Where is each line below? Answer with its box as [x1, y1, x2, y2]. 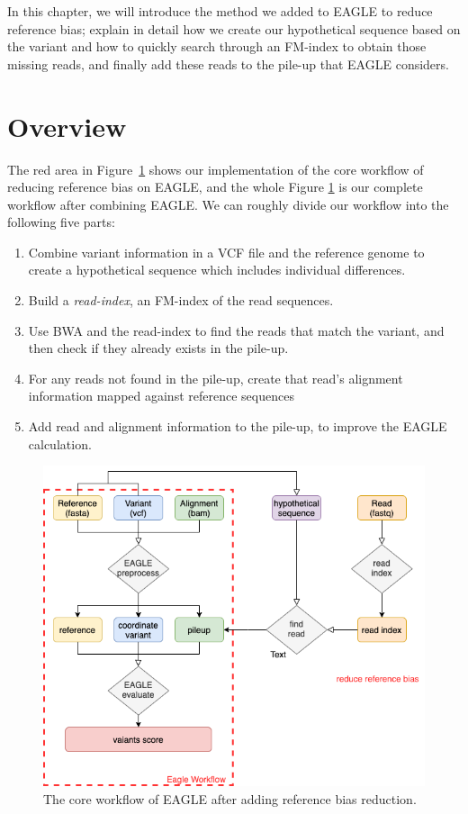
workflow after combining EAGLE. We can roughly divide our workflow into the [7, 194, 449, 213]
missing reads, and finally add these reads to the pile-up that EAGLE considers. [7, 54, 449, 73]
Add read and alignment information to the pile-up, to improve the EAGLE [28, 417, 447, 436]
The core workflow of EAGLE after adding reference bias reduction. [43, 789, 417, 808]
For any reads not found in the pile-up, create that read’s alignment [28, 368, 403, 387]
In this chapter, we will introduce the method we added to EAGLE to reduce [7, 2, 433, 20]
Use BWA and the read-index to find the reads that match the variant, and [28, 321, 445, 339]
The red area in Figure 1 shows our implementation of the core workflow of [7, 159, 424, 178]
